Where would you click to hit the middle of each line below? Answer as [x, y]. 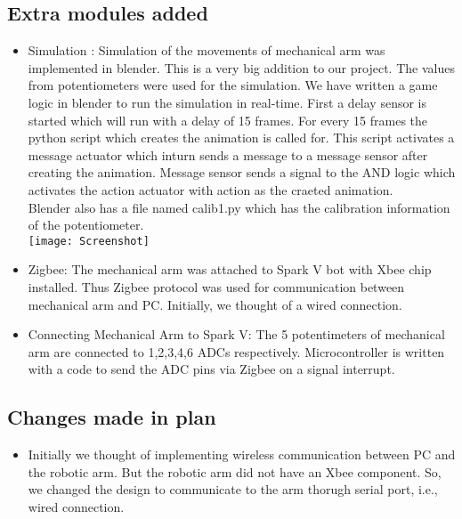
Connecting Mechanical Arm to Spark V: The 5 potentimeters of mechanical [236, 334]
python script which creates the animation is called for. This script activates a [241, 138]
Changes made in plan [112, 417]
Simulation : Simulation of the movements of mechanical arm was [207, 50]
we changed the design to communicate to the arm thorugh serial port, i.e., [233, 489]
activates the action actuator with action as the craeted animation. [211, 189]
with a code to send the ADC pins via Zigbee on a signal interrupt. [211, 369]
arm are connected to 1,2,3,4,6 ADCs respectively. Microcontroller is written [236, 351]
